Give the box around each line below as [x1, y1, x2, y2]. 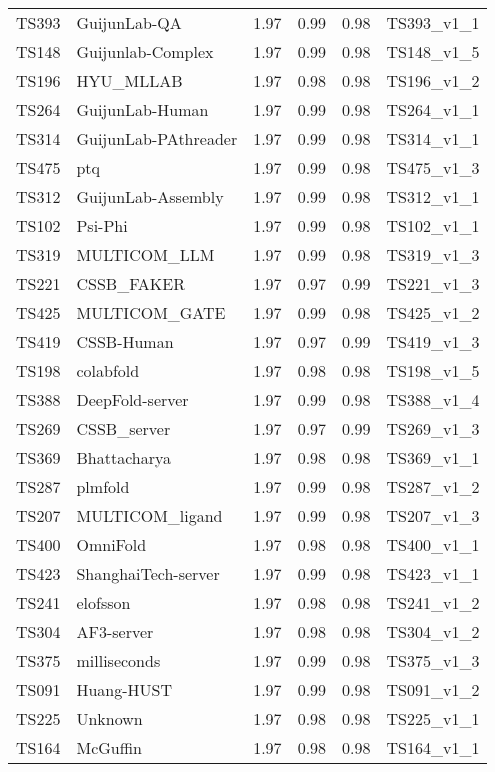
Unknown [76, 707, 143, 730]
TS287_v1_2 [386, 475, 480, 498]
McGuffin [76, 736, 142, 759]
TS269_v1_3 [386, 417, 480, 440]
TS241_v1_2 [386, 591, 480, 614]
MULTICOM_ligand [76, 504, 223, 527]
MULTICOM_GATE [76, 301, 226, 324]
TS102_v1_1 [386, 214, 480, 237]
